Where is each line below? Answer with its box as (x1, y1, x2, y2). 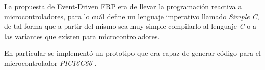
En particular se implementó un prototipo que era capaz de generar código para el (4, 48, 261, 58)
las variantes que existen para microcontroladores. (4, 30, 160, 41)
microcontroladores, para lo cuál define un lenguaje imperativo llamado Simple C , (4, 11, 259, 21)
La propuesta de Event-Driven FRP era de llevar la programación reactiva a (4, 1, 242, 11)
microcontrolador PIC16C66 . (4, 57, 97, 68)
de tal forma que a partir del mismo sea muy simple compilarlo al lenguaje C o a (4, 21, 256, 31)
